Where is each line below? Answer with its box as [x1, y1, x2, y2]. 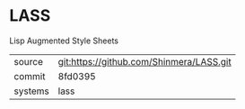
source [13, 55, 43, 68]
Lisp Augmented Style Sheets [9, 35, 119, 46]
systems [13, 85, 49, 97]
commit [13, 69, 46, 82]
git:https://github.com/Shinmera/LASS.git [57, 55, 232, 68]
